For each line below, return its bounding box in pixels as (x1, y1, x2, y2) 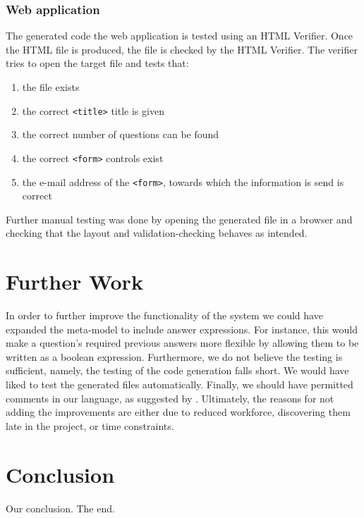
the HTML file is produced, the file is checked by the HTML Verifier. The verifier (6, 42, 358, 56)
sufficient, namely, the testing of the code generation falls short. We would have (6, 363, 349, 378)
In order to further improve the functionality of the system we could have (6, 308, 323, 323)
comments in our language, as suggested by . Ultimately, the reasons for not (6, 390, 334, 405)
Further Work (6, 267, 143, 296)
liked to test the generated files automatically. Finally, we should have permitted (6, 377, 353, 392)
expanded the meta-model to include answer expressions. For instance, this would (6, 321, 358, 336)
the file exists (22, 80, 80, 94)
